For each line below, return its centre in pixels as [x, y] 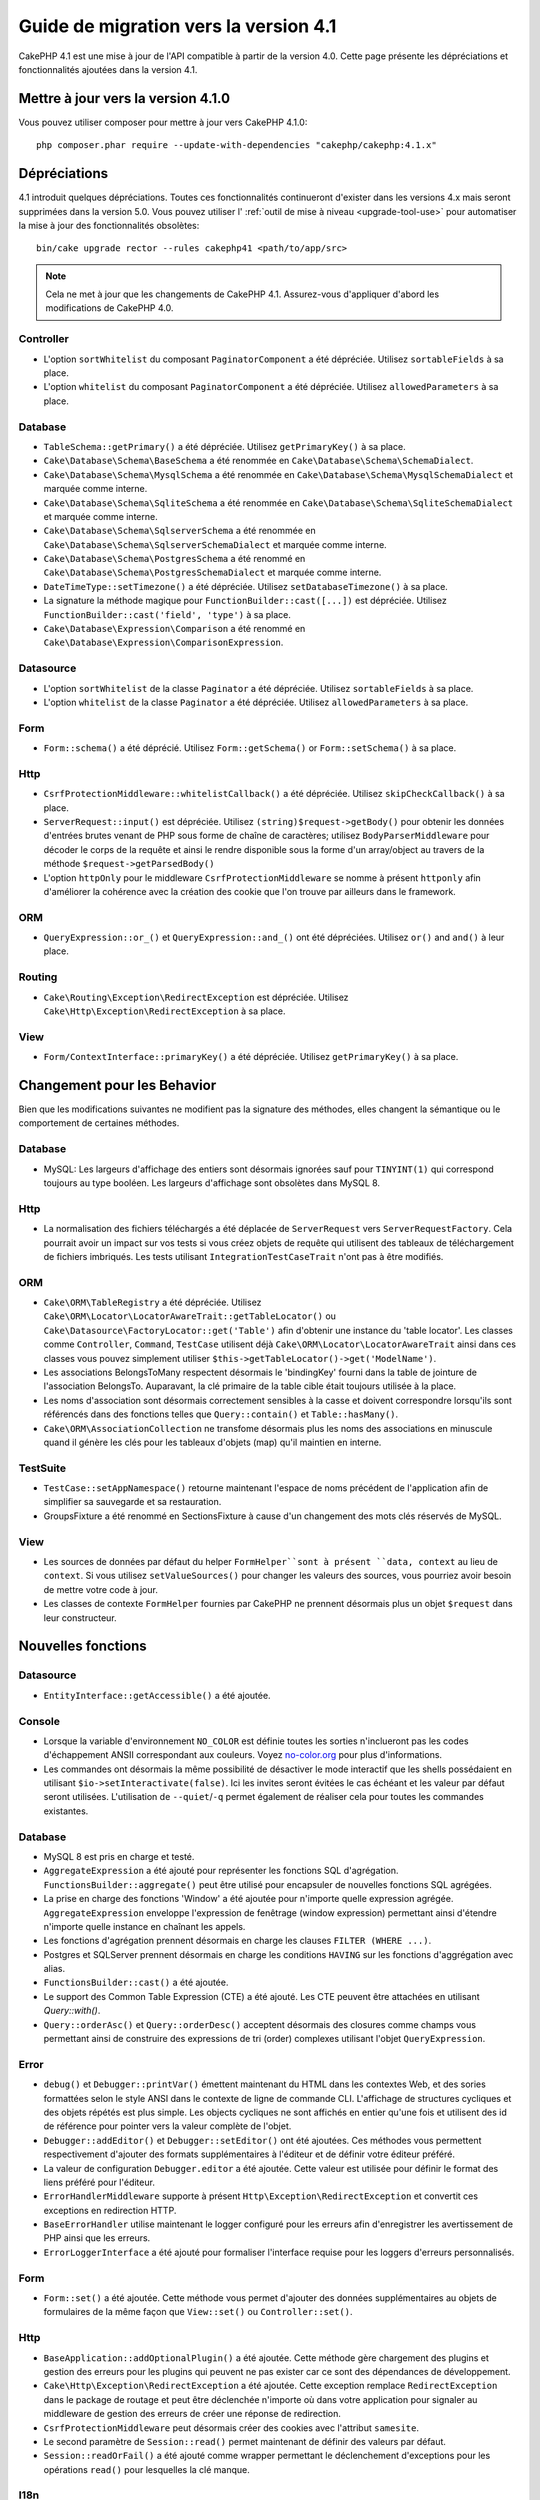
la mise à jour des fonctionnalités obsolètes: [109, 225]
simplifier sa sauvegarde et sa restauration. [132, 1502]
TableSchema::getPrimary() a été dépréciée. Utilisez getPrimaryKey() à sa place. [224, 446]
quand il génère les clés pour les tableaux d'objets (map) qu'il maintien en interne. [212, 1442]
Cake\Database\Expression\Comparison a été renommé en [174, 629]
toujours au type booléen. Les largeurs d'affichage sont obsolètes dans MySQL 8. [211, 1182]
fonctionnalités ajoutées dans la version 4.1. [108, 69]
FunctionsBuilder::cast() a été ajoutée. [136, 1982]
